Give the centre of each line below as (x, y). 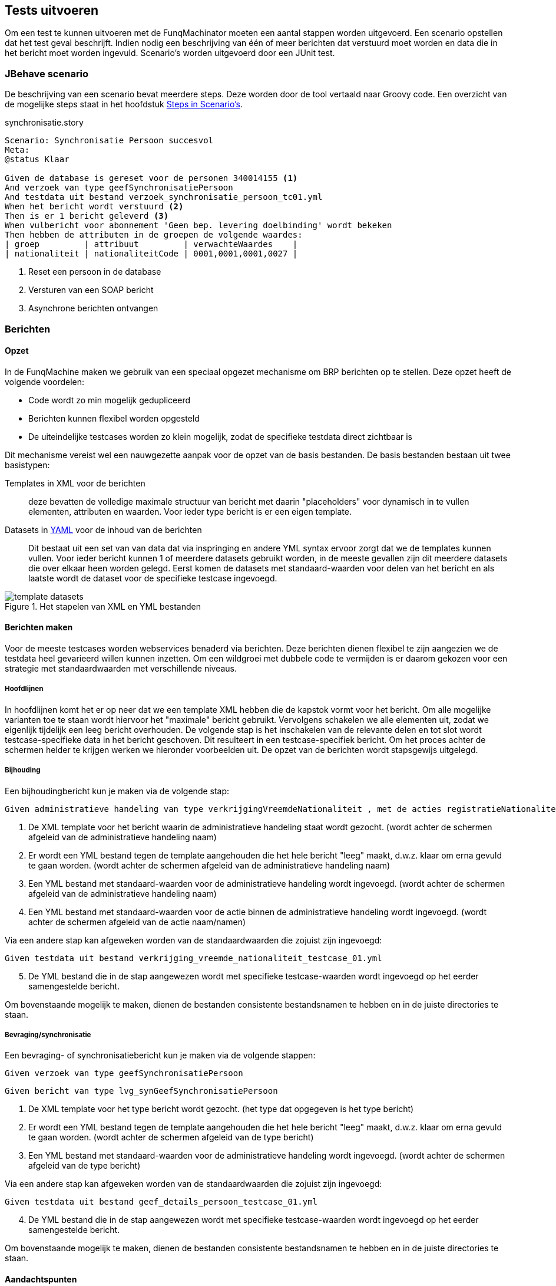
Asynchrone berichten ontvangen (93, 308)
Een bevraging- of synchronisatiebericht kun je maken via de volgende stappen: (160, 1055)
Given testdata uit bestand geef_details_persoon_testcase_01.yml (161, 1202)
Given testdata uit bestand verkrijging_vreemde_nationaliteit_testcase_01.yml (193, 958)
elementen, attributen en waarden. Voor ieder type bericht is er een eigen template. (190, 511)
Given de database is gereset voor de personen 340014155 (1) (151, 178)
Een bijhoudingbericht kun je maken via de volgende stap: (117, 791)
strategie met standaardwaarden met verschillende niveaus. (121, 668)
